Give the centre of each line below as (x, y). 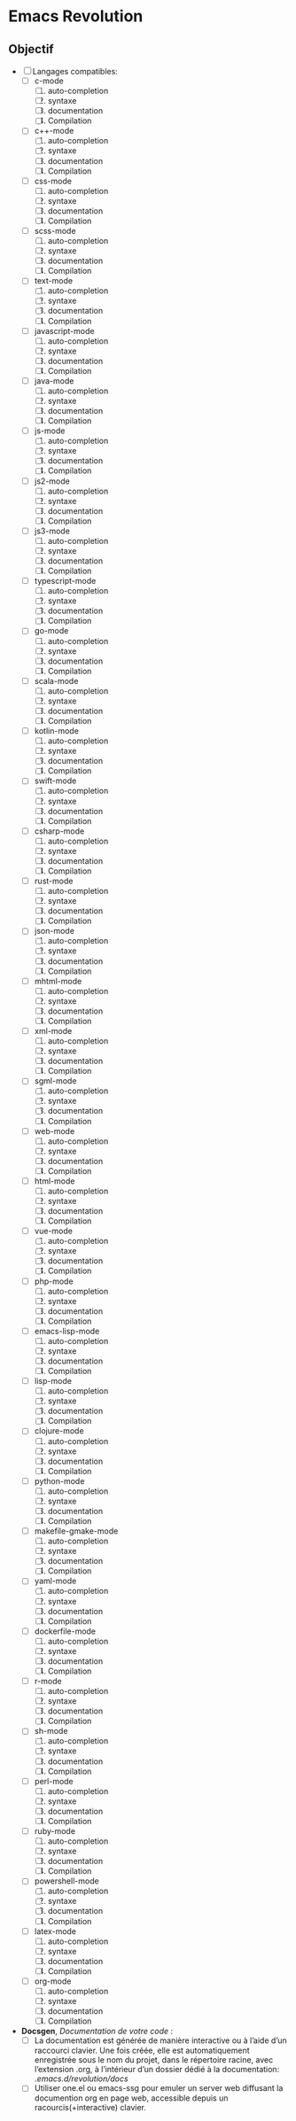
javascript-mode (64, 330)
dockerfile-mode (65, 1631)
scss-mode (55, 230)
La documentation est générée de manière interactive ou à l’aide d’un (160, 2040)
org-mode (53, 1981)
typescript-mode (65, 581)
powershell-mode (66, 1881)
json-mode (54, 931)
